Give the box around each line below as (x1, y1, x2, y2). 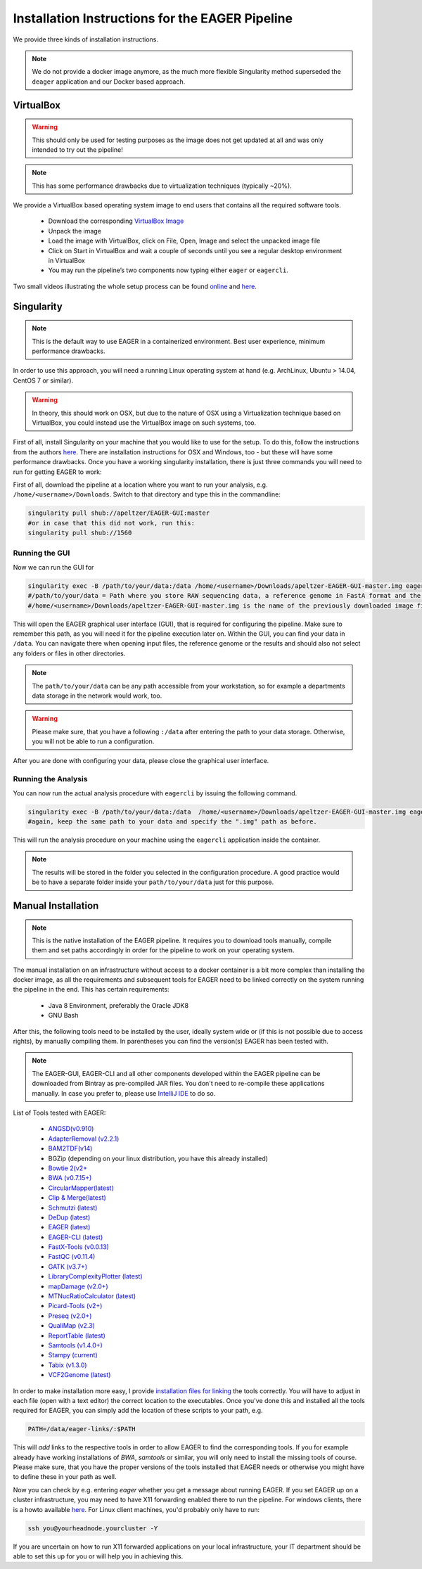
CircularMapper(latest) (48, 1184, 114, 1192)
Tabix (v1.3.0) (48, 1361, 87, 1369)
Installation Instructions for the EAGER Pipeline (13, 11, 293, 26)
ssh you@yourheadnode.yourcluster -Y (27, 1524, 158, 1532)
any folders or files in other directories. (13, 649, 126, 658)
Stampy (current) (48, 1351, 98, 1359)
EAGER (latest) (48, 1223, 91, 1231)
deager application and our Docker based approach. (32, 77, 186, 86)
